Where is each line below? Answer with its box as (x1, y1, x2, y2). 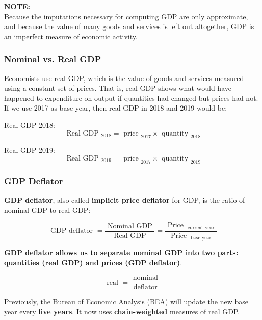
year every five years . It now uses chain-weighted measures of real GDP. (4, 306, 240, 316)
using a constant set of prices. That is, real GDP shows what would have (4, 83, 231, 93)
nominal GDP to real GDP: (4, 204, 91, 215)
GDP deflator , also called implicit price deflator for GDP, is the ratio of (4, 194, 245, 205)
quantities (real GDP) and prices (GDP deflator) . (4, 257, 182, 268)
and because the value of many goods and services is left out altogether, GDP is (4, 21, 254, 32)
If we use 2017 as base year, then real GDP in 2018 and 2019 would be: (4, 102, 227, 113)
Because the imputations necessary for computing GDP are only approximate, (4, 11, 248, 21)
